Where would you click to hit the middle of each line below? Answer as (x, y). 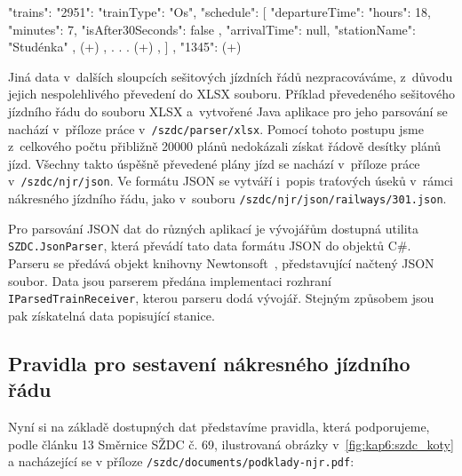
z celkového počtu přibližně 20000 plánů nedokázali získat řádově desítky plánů (225, 146)
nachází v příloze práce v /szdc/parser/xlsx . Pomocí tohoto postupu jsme (216, 128)
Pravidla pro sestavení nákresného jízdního (209, 363)
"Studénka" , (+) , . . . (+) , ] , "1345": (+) (125, 47)
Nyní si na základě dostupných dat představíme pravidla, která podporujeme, (219, 426)
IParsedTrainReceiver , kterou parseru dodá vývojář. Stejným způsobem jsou (221, 298)
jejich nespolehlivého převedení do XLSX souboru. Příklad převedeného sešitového (231, 94)
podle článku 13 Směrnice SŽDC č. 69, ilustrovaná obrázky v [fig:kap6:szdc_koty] (231, 444)
